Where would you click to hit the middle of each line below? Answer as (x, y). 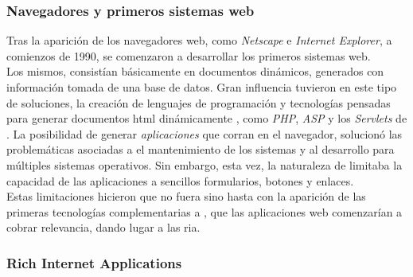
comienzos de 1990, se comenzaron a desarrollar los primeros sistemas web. (189, 55)
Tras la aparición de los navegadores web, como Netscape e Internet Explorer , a (199, 40)
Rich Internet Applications (94, 262)
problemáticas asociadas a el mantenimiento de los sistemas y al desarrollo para (201, 149)
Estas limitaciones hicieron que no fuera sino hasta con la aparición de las (186, 196)
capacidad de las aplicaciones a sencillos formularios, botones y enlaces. (180, 180)
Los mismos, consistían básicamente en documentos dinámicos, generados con (195, 71)
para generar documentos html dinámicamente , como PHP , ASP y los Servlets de (207, 118)
